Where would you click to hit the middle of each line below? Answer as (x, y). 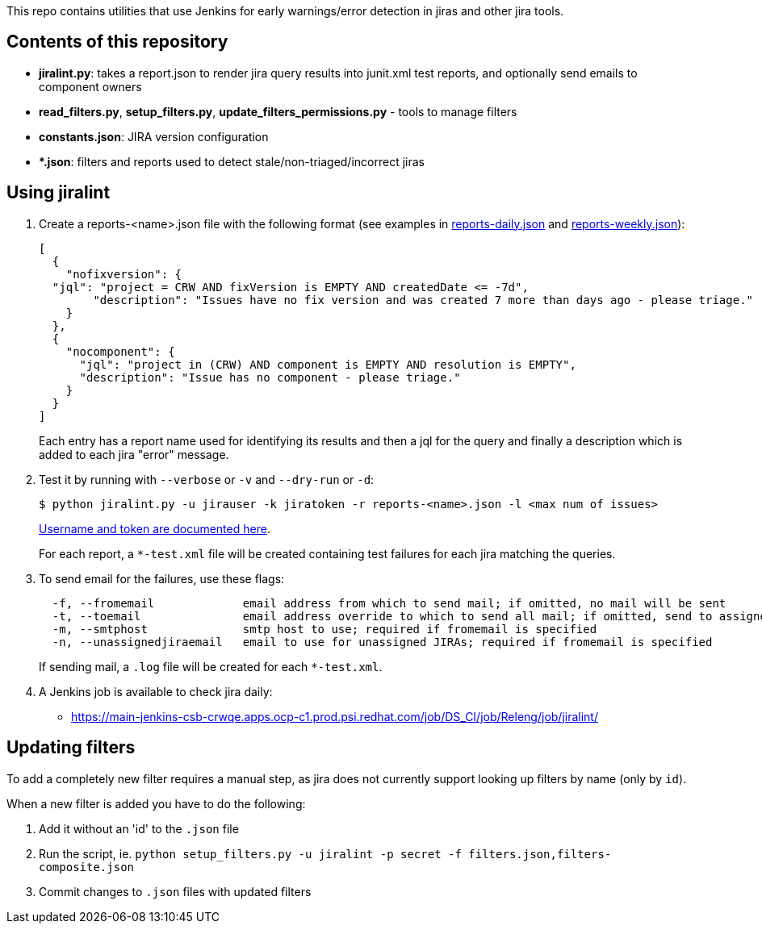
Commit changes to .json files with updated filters (175, 891)
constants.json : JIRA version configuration (154, 136)
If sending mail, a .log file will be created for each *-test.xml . (211, 666)
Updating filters (71, 748)
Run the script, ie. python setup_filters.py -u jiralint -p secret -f (250, 853)
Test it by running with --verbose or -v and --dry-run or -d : (207, 479)
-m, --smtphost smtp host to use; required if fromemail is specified (324, 629)
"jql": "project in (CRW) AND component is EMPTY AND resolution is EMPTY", (328, 364)
